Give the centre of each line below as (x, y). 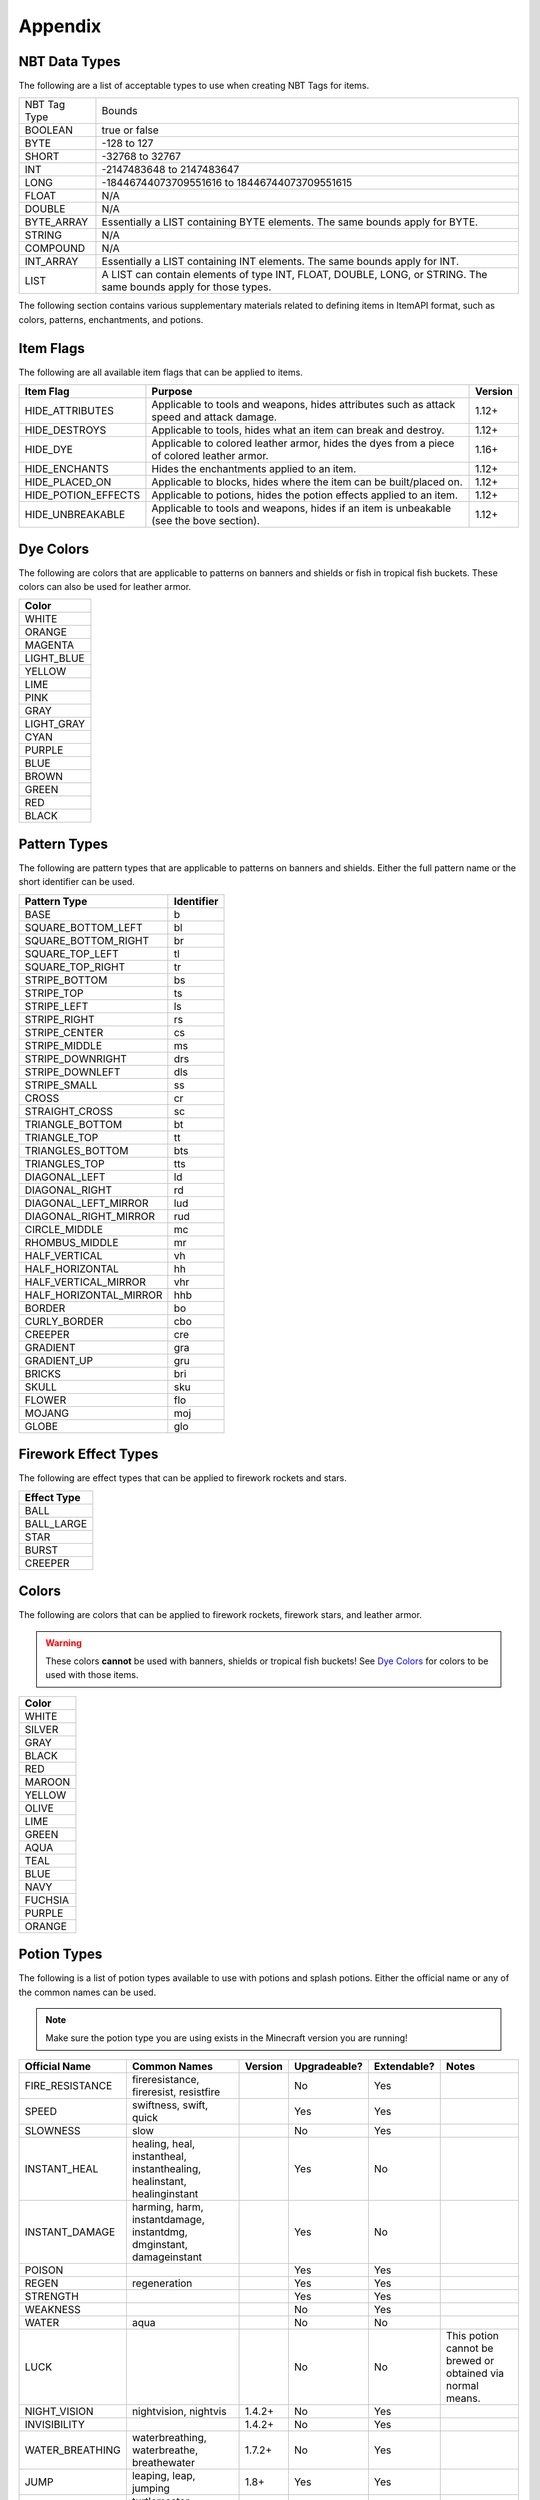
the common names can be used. (87, 1992)
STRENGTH (51, 2296)
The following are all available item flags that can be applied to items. (161, 372)
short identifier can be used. (76, 882)
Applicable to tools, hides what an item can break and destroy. (298, 430)
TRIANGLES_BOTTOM (76, 1150)
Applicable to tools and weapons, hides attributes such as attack (303, 405)
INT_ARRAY (51, 262)
